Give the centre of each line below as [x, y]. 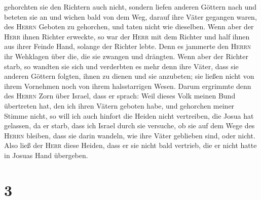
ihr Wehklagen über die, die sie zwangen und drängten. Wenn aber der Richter [126, 56]
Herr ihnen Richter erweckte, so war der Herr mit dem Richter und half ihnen [127, 36]
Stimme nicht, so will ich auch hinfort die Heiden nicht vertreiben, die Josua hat [129, 115]
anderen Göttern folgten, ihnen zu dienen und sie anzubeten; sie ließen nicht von [129, 76]
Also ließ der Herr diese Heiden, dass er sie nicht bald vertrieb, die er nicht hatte [130, 145]
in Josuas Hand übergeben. [46, 155]
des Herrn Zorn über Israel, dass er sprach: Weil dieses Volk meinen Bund [120, 96]
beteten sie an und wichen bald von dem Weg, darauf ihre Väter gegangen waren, [130, 16]
